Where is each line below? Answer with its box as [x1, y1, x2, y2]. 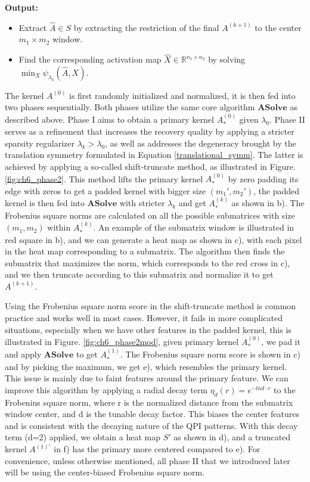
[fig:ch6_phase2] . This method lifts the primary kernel [5, 172, 203, 185]
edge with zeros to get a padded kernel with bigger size [5, 184, 206, 197]
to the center [255, 21, 302, 33]
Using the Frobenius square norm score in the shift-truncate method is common [5, 300, 296, 312]
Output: [5, 1, 38, 13]
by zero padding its [228, 172, 299, 185]
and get [178, 197, 206, 209]
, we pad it [261, 335, 300, 348]
